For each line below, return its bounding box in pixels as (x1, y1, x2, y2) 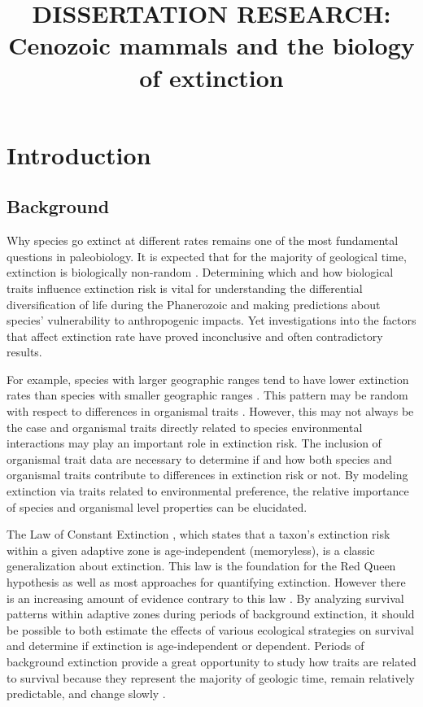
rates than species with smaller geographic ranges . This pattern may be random (7, 386, 408, 404)
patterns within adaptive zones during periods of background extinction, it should (7, 605, 415, 622)
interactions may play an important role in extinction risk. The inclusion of (7, 434, 382, 452)
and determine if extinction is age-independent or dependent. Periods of (7, 637, 364, 654)
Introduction (7, 137, 151, 171)
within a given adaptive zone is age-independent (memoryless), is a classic (7, 541, 375, 558)
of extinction (139, 60, 284, 94)
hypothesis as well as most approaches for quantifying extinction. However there (7, 574, 406, 591)
